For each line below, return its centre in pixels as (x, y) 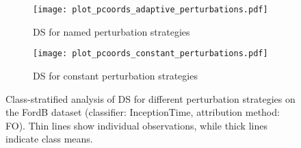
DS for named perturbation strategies (112, 31)
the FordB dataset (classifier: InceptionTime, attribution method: (143, 112)
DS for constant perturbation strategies (115, 75)
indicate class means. (49, 139)
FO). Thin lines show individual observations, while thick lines (136, 125)
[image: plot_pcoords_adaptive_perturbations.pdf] (150, 10)
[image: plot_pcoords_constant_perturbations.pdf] (150, 54)
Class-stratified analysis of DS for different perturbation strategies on (150, 98)
